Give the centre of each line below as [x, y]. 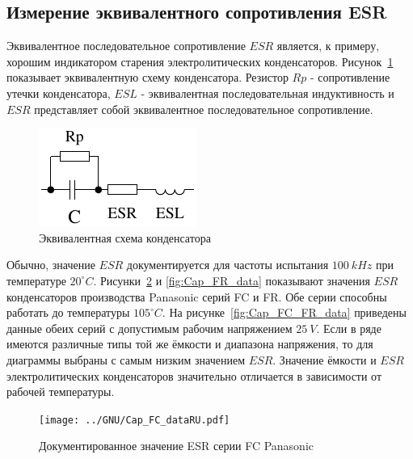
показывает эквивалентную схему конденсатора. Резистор [147, 77]
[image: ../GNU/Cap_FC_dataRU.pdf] [135, 420]
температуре [36, 280]
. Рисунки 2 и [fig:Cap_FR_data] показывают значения [232, 280]
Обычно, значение [51, 265]
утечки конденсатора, [59, 93]
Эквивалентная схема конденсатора [125, 237]
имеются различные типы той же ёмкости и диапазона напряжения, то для [190, 344]
